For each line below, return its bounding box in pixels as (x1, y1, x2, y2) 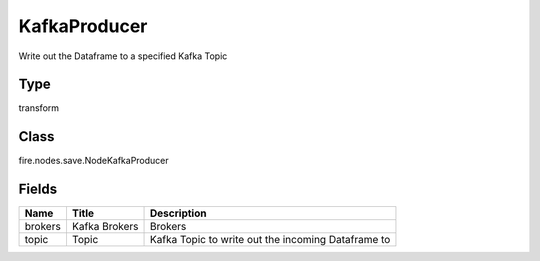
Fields (18, 181, 58, 198)
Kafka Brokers (71, 220, 139, 234)
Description (150, 206, 207, 220)
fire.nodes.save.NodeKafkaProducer (18, 155, 169, 167)
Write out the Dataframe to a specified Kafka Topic (18, 50, 228, 62)
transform (18, 102, 60, 114)
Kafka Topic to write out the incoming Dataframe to (150, 233, 391, 247)
